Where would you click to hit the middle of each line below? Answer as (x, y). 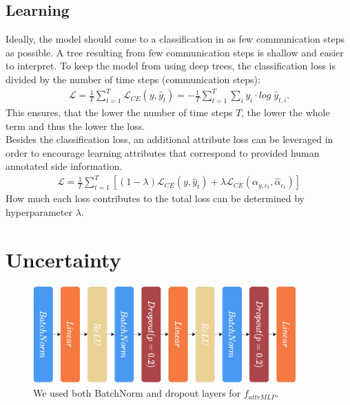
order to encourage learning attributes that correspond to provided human (163, 152)
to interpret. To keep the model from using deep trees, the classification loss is (171, 66)
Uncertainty (63, 259)
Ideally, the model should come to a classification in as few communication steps (175, 39)
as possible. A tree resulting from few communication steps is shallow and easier (175, 52)
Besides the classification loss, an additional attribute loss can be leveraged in (169, 139)
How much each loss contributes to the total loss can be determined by (155, 198)
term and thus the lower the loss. (75, 125)
